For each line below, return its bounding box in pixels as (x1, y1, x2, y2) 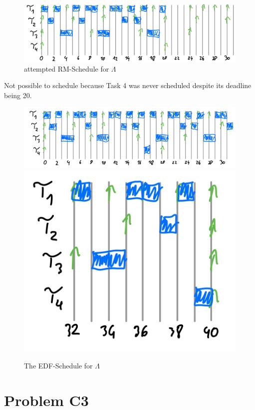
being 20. (4, 90, 32, 100)
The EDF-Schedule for (24, 360, 93, 370)
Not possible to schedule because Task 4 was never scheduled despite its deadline (4, 80, 252, 91)
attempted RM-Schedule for (24, 63, 109, 74)
